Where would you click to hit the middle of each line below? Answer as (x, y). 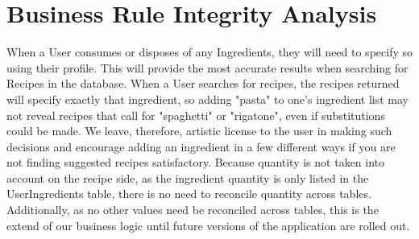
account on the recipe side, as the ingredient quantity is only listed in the (188, 177)
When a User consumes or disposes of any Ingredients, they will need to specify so (209, 52)
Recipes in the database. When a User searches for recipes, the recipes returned (203, 83)
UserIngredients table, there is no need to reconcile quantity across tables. (189, 194)
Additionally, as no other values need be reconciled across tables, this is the (193, 210)
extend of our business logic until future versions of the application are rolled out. (208, 225)
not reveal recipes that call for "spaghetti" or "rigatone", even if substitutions (196, 115)
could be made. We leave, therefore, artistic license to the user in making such (199, 131)
